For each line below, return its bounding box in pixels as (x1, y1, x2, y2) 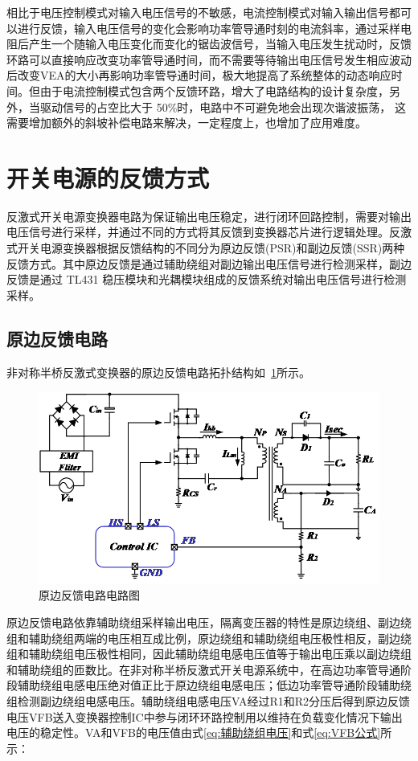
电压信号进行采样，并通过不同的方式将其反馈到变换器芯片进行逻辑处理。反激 (6, 223, 412, 240)
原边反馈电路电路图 (39, 587, 140, 603)
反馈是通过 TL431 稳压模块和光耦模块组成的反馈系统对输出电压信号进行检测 (6, 271, 407, 288)
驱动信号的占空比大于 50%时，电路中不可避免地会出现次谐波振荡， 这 (39, 98, 406, 115)
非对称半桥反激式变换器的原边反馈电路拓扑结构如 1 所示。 (6, 363, 310, 380)
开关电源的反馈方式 (6, 161, 210, 194)
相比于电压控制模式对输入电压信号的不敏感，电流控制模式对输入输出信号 (6, 4, 389, 20)
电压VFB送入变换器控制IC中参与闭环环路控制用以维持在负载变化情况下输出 (6, 708, 403, 725)
